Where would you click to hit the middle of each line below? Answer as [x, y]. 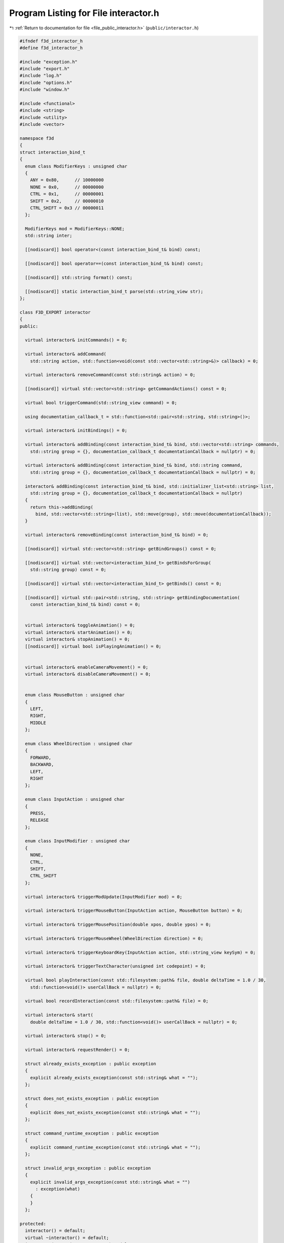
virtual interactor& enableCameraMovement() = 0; [87, 667]
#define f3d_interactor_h [51, 48]
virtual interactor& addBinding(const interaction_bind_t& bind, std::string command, [134, 465]
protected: [33, 1224]
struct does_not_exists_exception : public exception [92, 1098]
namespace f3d [37, 138]
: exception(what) [58, 1189]
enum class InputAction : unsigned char [75, 799]
